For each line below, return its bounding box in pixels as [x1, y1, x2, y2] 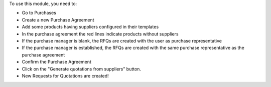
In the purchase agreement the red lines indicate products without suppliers [22, 30, 179, 37]
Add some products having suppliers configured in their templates [22, 24, 159, 30]
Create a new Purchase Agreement [22, 16, 95, 22]
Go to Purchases [22, 10, 56, 16]
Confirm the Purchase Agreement [22, 59, 91, 65]
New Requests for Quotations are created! [22, 72, 109, 78]
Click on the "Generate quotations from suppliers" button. [22, 65, 142, 72]
